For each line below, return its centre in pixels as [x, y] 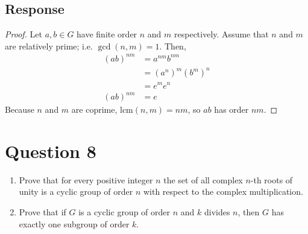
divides [217, 212]
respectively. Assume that [222, 34]
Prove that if [42, 212]
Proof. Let [24, 34]
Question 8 [51, 150]
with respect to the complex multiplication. [223, 191]
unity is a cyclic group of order [76, 191]
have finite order [107, 34]
